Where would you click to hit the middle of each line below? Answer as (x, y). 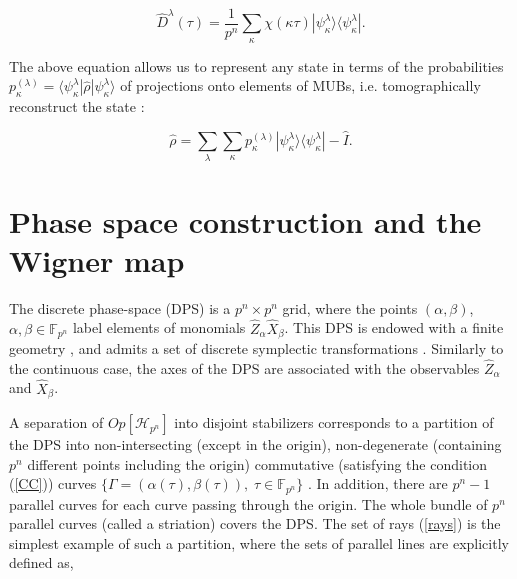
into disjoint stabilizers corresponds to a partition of (334, 422)
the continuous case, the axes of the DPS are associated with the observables (244, 367)
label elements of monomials (159, 327)
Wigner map (97, 259)
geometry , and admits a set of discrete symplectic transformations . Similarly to (256, 347)
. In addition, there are (378, 483)
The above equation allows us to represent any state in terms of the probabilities (256, 65)
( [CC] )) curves (53, 483)
